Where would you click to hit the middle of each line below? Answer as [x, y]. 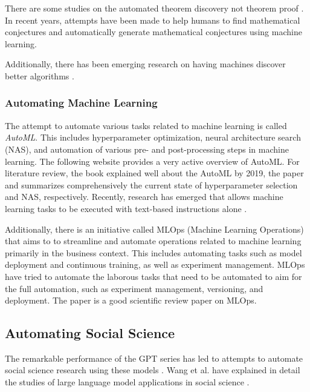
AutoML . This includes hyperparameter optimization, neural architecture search [153, 137]
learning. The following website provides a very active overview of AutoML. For [152, 161]
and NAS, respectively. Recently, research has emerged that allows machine [144, 197]
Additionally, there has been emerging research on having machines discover [145, 64]
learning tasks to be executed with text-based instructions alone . [126, 208]
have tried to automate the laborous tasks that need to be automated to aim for [153, 276]
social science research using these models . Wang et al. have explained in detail [153, 370]
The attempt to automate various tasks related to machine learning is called [146, 125]
